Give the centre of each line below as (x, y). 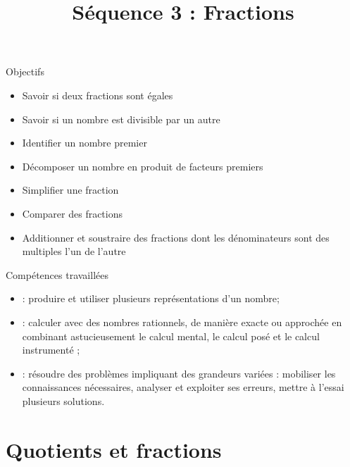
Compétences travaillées (57, 274)
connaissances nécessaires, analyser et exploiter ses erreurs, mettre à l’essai (183, 387)
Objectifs (25, 71)
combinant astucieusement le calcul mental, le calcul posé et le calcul (171, 336)
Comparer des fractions (73, 213)
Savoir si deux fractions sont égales (98, 95)
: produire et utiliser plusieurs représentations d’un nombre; (151, 298)
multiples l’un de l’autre (74, 251)
